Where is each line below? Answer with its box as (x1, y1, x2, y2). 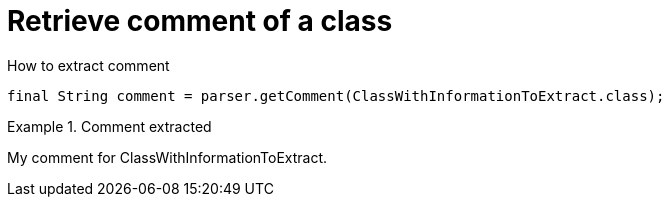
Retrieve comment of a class (7, 4, 393, 38)
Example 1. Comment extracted (7, 117, 212, 135)
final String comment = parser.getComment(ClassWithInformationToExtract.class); (7, 87, 665, 104)
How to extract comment (7, 56, 170, 74)
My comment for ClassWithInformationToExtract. (7, 148, 328, 166)
